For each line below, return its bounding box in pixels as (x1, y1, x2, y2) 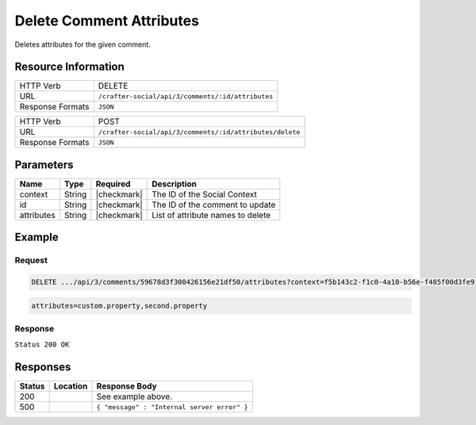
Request (14, 255, 48, 266)
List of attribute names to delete (152, 209, 271, 220)
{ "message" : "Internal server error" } (96, 403, 249, 412)
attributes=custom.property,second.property (31, 301, 208, 310)
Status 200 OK (14, 340, 70, 349)
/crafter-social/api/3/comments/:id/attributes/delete (98, 128, 301, 136)
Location (53, 381, 88, 392)
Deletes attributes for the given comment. (14, 40, 151, 49)
